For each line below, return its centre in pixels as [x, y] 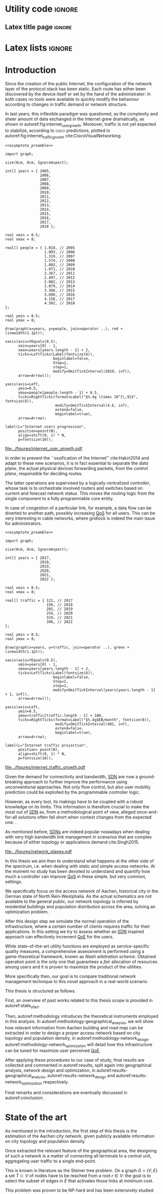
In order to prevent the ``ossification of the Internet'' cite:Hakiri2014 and [77, 458]
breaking [14, 782]
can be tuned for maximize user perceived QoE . [53, 1051]
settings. [14, 882]
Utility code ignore [42, 9]
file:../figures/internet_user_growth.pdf [44, 448]
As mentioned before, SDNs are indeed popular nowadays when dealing [77, 832]
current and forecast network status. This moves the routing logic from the [80, 493]
